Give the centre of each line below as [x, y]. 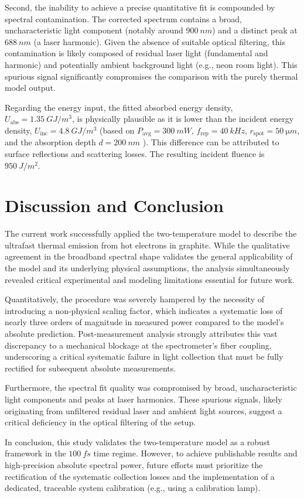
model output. [30, 88]
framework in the [35, 453]
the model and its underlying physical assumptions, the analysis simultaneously [147, 268]
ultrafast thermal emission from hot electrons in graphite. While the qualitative [147, 245]
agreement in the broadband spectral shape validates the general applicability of [149, 256]
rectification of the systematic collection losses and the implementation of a [140, 476]
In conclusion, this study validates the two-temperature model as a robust [137, 441]
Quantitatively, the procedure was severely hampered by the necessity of [135, 299]
